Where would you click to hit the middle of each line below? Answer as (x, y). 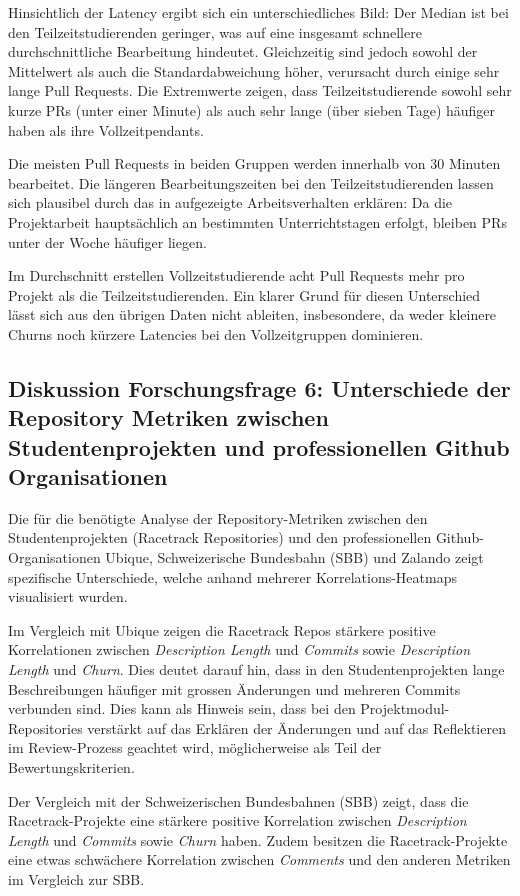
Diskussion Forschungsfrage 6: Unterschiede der (259, 387)
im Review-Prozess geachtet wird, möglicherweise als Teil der (195, 747)
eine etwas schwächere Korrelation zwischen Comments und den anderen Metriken (259, 859)
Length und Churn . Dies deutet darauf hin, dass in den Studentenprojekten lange (256, 669)
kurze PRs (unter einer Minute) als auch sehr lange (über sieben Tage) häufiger (252, 109)
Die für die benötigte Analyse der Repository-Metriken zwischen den (218, 517)
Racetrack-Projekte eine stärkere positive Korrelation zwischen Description (237, 820)
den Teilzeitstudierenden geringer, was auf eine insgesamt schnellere (215, 31)
